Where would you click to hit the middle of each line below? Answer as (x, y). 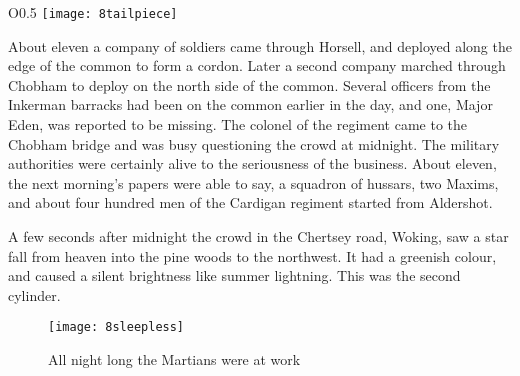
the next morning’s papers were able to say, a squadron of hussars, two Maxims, (253, 182)
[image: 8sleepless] (116, 327)
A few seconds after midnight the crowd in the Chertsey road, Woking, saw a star (258, 236)
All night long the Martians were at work (174, 359)
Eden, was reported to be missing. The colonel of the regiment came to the (237, 124)
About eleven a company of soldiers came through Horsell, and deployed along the (260, 45)
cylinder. (34, 294)
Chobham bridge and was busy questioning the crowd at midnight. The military (254, 143)
